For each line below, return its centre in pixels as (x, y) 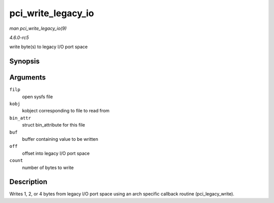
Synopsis (25, 62)
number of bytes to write (48, 168)
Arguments (28, 78)
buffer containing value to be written (60, 139)
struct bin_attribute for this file (54, 125)
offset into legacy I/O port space (56, 153)
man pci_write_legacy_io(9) (38, 28)
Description (28, 182)
